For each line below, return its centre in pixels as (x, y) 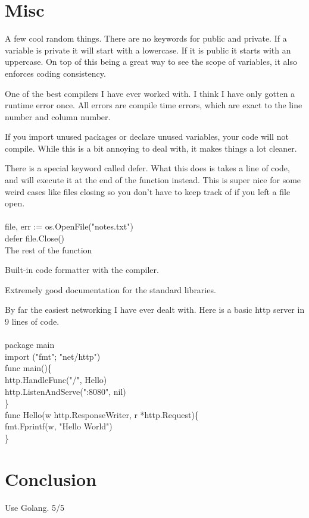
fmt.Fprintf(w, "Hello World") (59, 426)
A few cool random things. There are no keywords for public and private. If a (146, 38)
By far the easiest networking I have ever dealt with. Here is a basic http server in (155, 310)
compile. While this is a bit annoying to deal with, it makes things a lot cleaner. (151, 148)
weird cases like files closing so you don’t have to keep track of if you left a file (148, 191)
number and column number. (58, 116)
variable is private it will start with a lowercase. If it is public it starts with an (148, 50)
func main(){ (28, 368)
